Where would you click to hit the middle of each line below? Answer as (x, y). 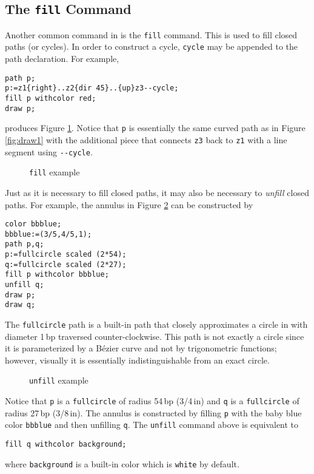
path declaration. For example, (62, 59)
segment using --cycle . (49, 151)
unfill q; (25, 285)
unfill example (59, 380)
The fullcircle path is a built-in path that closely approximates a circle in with (156, 324)
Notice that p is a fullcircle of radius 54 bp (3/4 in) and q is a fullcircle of (152, 401)
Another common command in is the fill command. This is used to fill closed (151, 34)
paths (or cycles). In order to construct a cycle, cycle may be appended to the (151, 46)
